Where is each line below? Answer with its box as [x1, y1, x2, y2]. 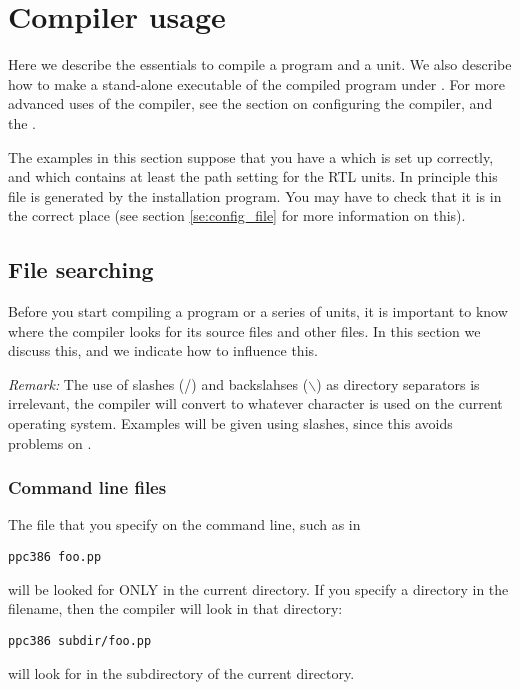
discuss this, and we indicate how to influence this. [8, 340, 318, 361]
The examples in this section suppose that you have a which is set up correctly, [8, 146, 494, 167]
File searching [8, 254, 154, 285]
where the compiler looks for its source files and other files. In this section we [8, 320, 481, 341]
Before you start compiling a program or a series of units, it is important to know [8, 301, 508, 322]
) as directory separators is [316, 373, 480, 394]
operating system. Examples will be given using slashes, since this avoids [8, 413, 453, 434]
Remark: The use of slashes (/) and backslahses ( [8, 373, 309, 394]
